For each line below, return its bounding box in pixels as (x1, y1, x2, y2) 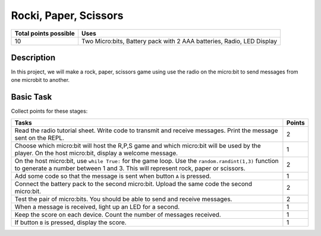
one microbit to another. (11, 76, 70, 84)
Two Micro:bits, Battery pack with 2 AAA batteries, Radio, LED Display (81, 37, 278, 45)
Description (11, 52, 56, 62)
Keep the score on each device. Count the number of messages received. (14, 211, 221, 219)
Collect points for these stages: (11, 107, 88, 115)
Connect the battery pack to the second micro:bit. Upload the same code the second (14, 180, 253, 188)
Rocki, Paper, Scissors (11, 9, 124, 22)
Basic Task (11, 92, 52, 102)
